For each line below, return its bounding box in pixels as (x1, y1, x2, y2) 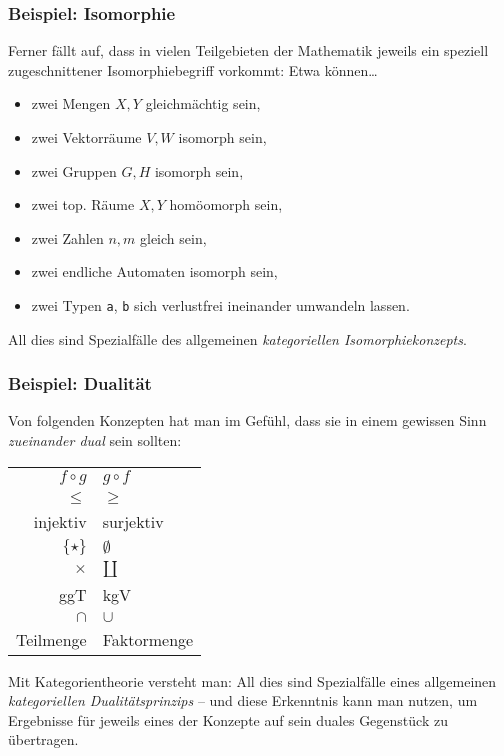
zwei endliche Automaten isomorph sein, (31, 261, 278, 282)
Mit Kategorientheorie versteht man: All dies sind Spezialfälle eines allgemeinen (8, 670, 497, 691)
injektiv (33, 509, 87, 533)
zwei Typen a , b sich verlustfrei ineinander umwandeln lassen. (31, 294, 410, 315)
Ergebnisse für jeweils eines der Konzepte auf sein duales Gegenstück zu (8, 709, 448, 730)
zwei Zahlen (31, 227, 104, 248)
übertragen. (8, 729, 79, 750)
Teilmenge (16, 627, 87, 651)
